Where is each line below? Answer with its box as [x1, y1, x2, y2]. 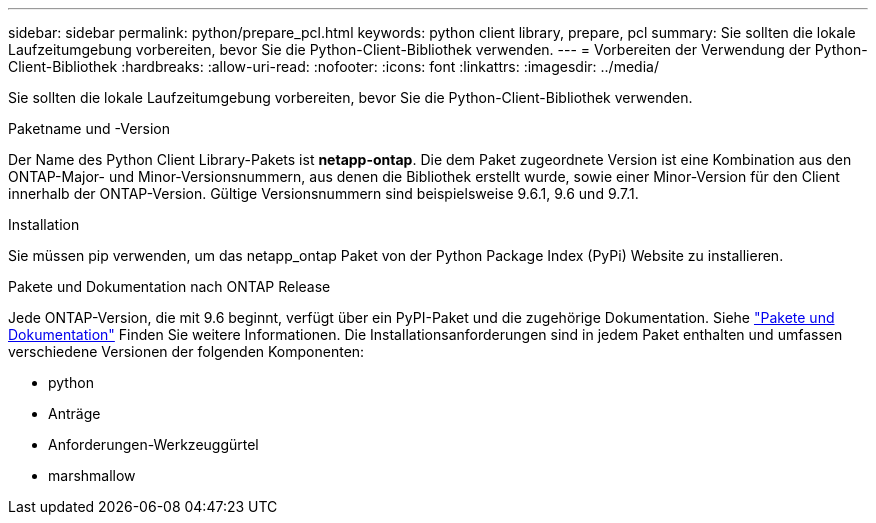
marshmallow [48, 467, 136, 484]
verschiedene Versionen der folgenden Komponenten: [8, 343, 365, 360]
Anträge [48, 405, 101, 422]
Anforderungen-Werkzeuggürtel [48, 436, 259, 453]
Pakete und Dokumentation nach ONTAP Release [8, 278, 331, 295]
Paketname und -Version [8, 120, 171, 137]
